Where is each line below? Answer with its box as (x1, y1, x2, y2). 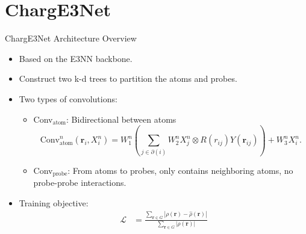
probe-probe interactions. (33, 176, 126, 189)
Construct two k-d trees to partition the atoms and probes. (19, 72, 237, 85)
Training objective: (19, 196, 89, 209)
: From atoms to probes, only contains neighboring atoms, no (67, 164, 293, 176)
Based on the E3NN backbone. (19, 52, 133, 64)
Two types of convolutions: (19, 92, 117, 105)
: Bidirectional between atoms (66, 112, 176, 125)
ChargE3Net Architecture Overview (5, 32, 137, 45)
